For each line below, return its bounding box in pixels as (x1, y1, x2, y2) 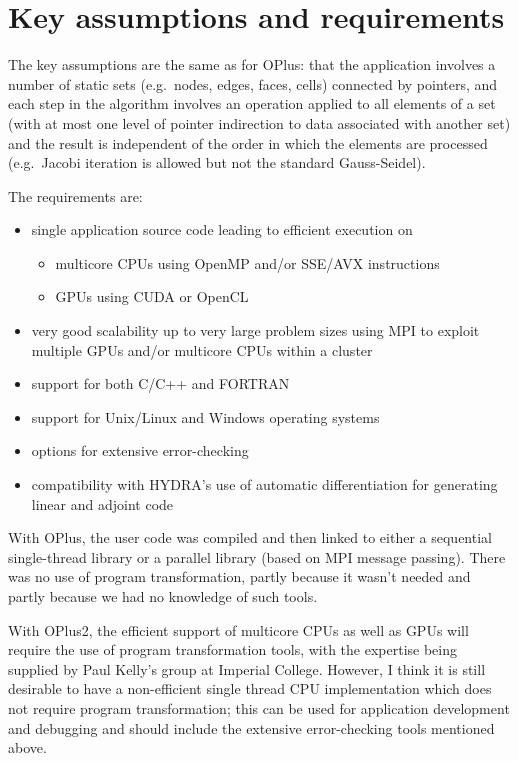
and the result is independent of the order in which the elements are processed (8, 132, 488, 153)
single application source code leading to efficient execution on (31, 219, 413, 240)
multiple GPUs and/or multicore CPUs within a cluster (31, 339, 373, 360)
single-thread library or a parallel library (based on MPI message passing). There (8, 546, 506, 567)
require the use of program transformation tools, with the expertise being (8, 639, 457, 660)
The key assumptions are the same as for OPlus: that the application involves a (8, 54, 496, 75)
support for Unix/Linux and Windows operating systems (31, 406, 380, 427)
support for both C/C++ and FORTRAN (31, 373, 290, 394)
